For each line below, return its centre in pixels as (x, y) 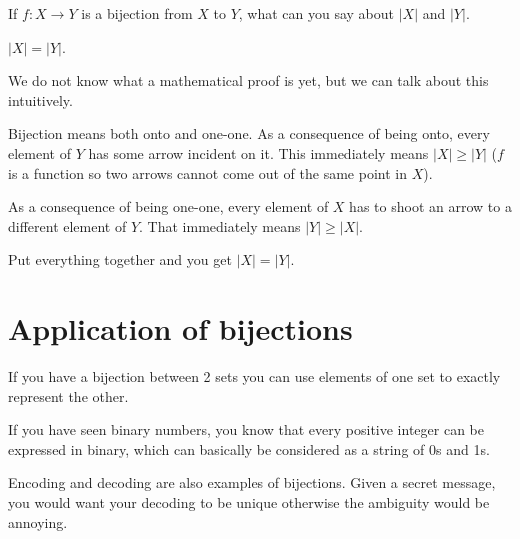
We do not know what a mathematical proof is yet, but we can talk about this (248, 80)
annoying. (38, 521)
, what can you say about (316, 13)
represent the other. (68, 395)
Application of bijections (180, 328)
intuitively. (40, 99)
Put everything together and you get (120, 259)
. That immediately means (220, 225)
